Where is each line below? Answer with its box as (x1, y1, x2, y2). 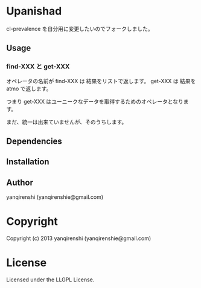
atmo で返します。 (6, 85, 52, 92)
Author (6, 177, 33, 187)
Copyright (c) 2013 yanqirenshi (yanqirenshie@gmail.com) (6, 235, 152, 242)
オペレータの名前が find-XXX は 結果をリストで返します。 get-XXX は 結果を (6, 77, 196, 84)
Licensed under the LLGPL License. (6, 276, 95, 283)
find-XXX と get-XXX (6, 62, 70, 71)
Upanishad (6, 4, 62, 18)
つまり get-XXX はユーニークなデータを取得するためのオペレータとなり (6, 98, 184, 105)
